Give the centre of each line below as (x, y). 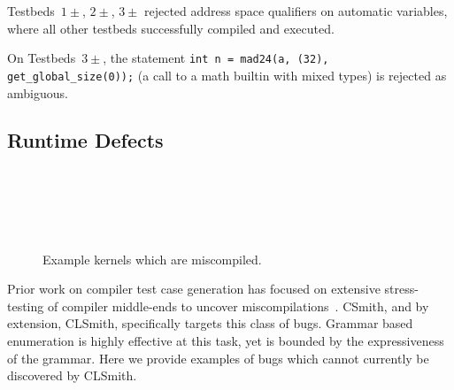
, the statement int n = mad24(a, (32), (216, 58)
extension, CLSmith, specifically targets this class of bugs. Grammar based (210, 323)
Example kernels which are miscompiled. (152, 259)
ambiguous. (38, 92)
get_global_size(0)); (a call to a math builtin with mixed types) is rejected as (227, 75)
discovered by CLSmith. (72, 375)
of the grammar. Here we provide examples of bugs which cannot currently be (218, 358)
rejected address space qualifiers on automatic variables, (296, 11)
